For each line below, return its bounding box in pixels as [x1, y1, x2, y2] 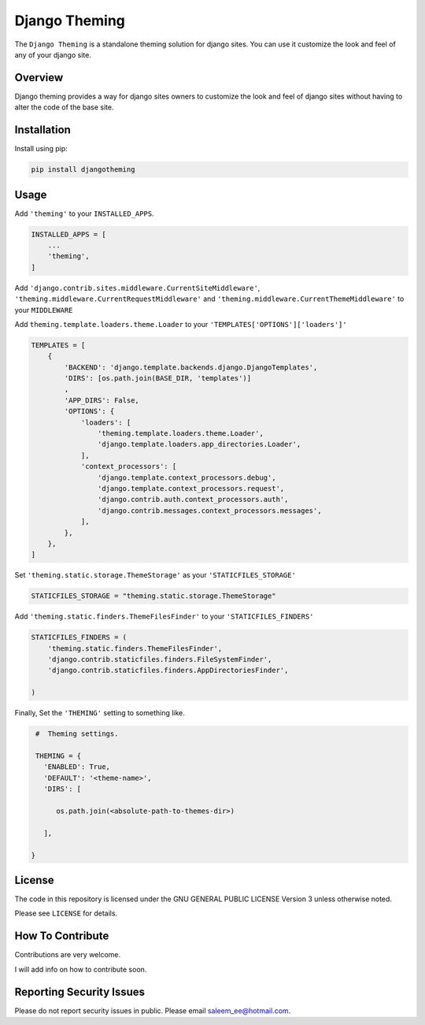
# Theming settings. [35, 730, 119, 738]
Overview [14, 71, 64, 84]
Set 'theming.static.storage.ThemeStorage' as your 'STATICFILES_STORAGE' [14, 570, 297, 580]
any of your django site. [14, 50, 92, 59]
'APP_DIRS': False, [64, 396, 139, 405]
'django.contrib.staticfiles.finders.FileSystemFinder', [47, 655, 272, 664]
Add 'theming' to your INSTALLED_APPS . [14, 209, 154, 218]
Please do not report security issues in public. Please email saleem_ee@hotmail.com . [14, 1005, 291, 1016]
